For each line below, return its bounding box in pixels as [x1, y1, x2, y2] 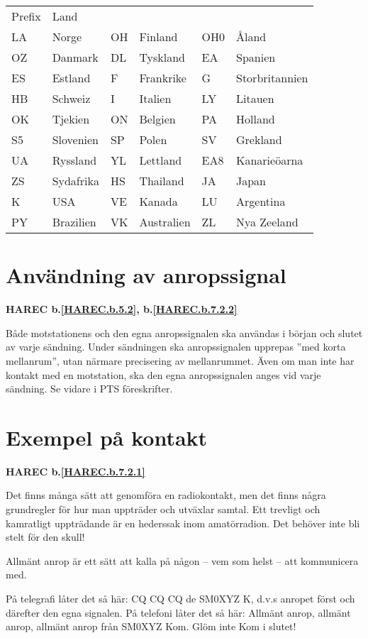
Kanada [139, 193, 178, 209]
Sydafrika [52, 172, 99, 189]
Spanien [236, 49, 276, 65]
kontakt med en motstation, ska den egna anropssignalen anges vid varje [6, 367, 321, 382]
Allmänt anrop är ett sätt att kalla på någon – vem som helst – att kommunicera [6, 553, 359, 568]
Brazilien [52, 214, 96, 230]
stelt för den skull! [6, 529, 85, 544]
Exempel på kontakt [6, 422, 208, 451]
